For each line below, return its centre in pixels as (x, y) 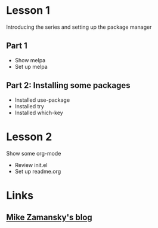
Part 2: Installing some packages (68, 85)
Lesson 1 (28, 10)
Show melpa (30, 60)
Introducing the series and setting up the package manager (79, 27)
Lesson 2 (29, 137)
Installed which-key (39, 113)
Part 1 (17, 46)
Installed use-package (42, 100)
